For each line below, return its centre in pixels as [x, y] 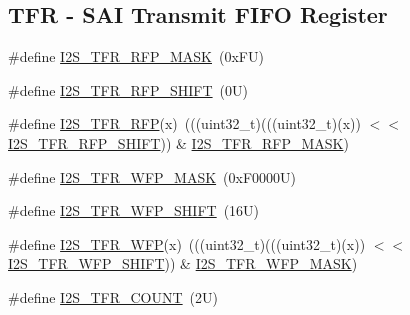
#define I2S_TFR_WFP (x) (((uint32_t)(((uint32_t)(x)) [187, 243]
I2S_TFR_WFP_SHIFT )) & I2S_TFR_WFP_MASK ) [183, 263]
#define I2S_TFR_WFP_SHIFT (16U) [134, 210]
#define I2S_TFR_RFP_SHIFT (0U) [128, 89]
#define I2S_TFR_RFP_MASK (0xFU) [136, 56]
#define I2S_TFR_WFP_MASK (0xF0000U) [152, 176]
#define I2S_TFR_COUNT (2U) [113, 296]
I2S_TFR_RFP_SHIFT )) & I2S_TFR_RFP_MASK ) [178, 142]
